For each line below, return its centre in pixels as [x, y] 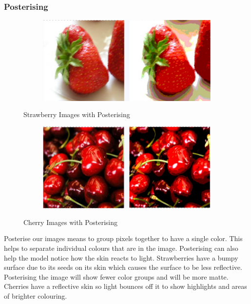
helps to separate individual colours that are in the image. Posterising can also [121, 248]
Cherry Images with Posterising [71, 222]
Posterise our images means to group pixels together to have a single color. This [123, 238]
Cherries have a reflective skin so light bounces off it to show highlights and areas [125, 286]
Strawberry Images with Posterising [77, 114]
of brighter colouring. [36, 295]
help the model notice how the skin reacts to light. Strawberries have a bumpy [121, 257]
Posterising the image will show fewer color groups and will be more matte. [116, 276]
